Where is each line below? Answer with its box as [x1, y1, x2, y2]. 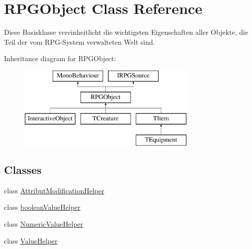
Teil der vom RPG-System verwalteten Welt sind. [4, 36, 155, 47]
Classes [4, 162, 42, 177]
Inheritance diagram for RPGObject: [4, 53, 116, 64]
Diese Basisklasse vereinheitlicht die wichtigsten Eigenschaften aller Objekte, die [4, 27, 249, 37]
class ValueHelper [4, 235, 58, 246]
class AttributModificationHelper [4, 185, 104, 195]
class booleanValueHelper [4, 202, 81, 212]
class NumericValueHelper [4, 219, 84, 229]
